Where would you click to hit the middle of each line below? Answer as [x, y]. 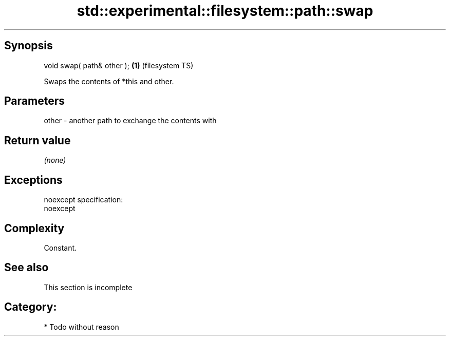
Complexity [34, 228]
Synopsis [29, 46]
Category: [31, 307]
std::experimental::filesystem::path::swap [225, 11]
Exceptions [33, 180]
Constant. [60, 248]
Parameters [34, 101]
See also [26, 268]
